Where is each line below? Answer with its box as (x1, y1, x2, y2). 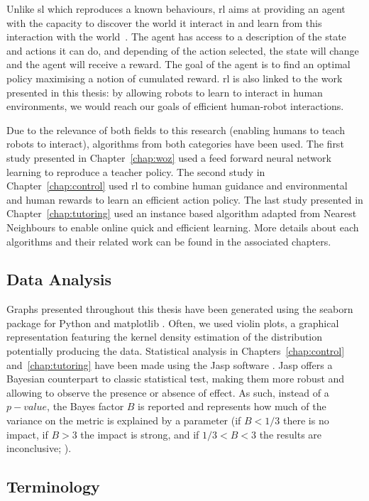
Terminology (6, 475, 100, 497)
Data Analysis (6, 268, 112, 290)
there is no (283, 413, 329, 428)
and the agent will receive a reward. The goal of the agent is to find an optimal (6, 57, 351, 72)
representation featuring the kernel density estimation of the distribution (6, 329, 323, 344)
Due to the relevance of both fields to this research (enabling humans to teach (6, 122, 345, 137)
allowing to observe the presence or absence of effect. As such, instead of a (6, 385, 329, 400)
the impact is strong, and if (80, 426, 199, 441)
